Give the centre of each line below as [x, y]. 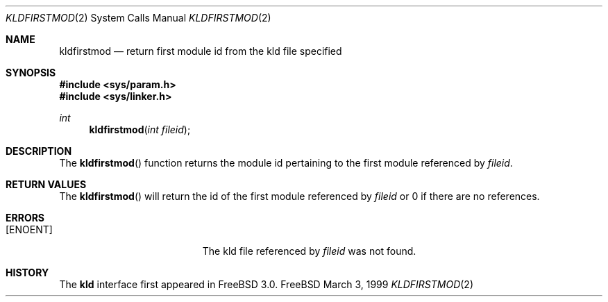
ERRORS [25, 218]
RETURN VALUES [46, 184]
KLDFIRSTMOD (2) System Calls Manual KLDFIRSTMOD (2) [138, 18]
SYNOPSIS [31, 73]
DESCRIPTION [39, 151]
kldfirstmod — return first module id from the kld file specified [201, 51]
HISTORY [27, 272]
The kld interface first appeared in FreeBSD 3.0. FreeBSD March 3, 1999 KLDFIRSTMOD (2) [267, 284]
